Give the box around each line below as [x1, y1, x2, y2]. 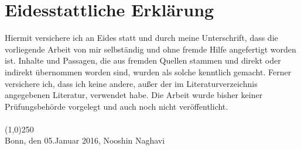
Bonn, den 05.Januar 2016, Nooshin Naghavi [5, 134, 165, 146]
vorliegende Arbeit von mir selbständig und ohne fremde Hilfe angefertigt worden [5, 43, 296, 55]
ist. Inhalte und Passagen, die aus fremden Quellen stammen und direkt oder [5, 54, 281, 67]
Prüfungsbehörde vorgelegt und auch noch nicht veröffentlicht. [5, 100, 228, 112]
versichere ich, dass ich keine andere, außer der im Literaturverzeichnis [5, 77, 258, 89]
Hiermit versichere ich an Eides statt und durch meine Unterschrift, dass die [5, 32, 278, 44]
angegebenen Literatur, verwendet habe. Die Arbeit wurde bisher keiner [5, 89, 263, 101]
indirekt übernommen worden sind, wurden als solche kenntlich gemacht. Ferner [5, 65, 292, 78]
